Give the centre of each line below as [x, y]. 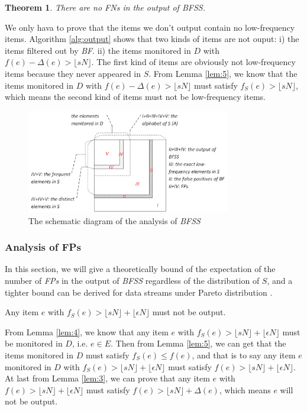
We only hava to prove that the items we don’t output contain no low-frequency [150, 27]
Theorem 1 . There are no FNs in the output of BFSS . [105, 7]
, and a [280, 281]
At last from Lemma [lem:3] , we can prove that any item [107, 378]
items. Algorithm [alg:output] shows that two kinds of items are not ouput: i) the [152, 39]
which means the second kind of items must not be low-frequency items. [135, 97]
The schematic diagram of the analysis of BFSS [114, 220]
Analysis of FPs [43, 247]
